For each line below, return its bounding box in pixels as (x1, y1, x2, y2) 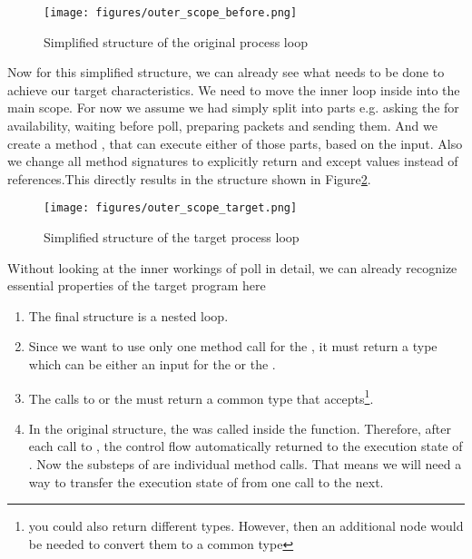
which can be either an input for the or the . (28, 355, 276, 374)
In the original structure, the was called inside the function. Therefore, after (28, 418, 452, 437)
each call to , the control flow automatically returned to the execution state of (28, 436, 463, 456)
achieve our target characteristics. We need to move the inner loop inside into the (7, 80, 460, 99)
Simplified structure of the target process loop (44, 228, 300, 247)
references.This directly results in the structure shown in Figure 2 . (7, 169, 371, 188)
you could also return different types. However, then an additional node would (28, 516, 464, 535)
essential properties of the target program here (7, 276, 266, 295)
